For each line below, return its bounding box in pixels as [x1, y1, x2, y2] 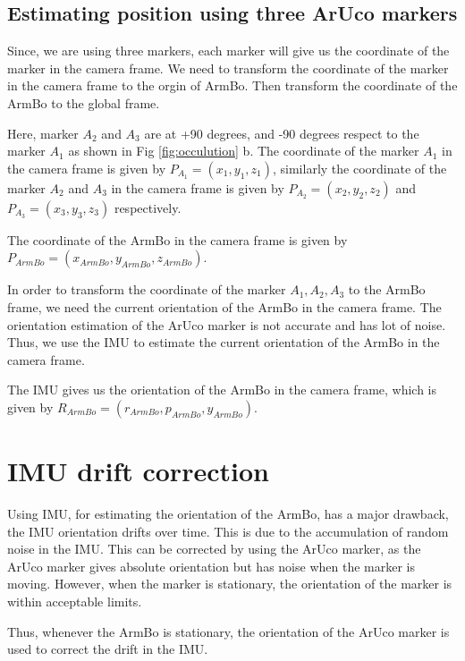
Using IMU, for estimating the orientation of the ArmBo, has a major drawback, [7, 504, 449, 523]
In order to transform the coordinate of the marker [7, 280, 286, 299]
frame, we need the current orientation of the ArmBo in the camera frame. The [7, 297, 442, 316]
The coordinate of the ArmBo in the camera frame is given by [7, 230, 348, 249]
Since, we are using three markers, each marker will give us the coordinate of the [7, 41, 450, 60]
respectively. [114, 198, 182, 216]
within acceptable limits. [7, 592, 142, 611]
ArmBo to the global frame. [7, 93, 160, 112]
